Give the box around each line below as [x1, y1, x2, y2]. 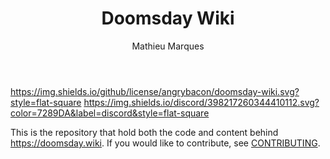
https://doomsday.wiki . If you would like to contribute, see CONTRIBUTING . [10, 137, 321, 149]
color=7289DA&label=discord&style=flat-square [10, 107, 210, 119]
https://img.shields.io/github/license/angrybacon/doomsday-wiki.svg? [10, 85, 300, 97]
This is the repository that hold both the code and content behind [10, 126, 279, 138]
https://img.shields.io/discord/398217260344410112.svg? [83, 96, 320, 108]
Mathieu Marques [131, 40, 205, 52]
